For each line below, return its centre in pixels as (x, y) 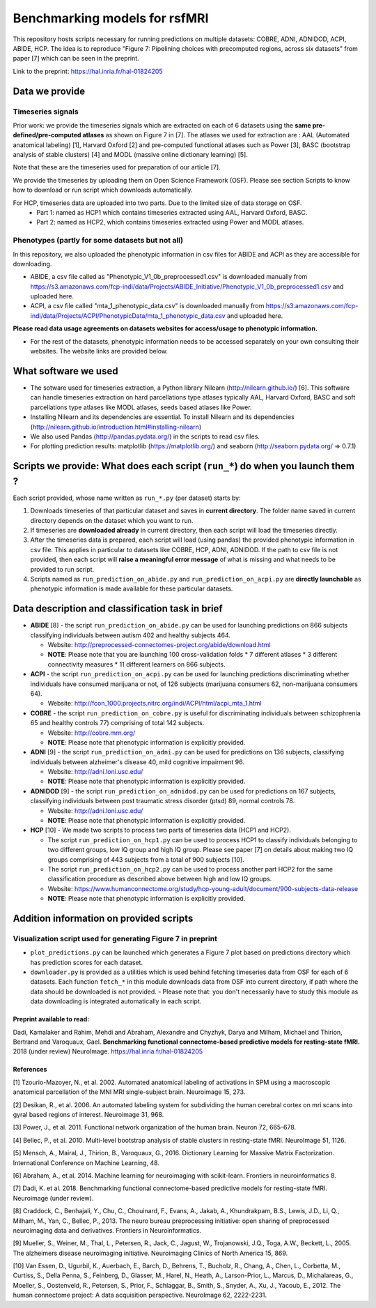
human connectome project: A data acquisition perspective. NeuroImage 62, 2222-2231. (140, 1295)
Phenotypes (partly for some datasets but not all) (98, 241)
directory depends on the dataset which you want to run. (112, 520)
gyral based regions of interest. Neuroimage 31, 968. (88, 1115)
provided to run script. (62, 569)
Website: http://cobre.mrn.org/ (92, 733)
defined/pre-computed (47, 135)
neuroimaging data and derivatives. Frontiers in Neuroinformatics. (107, 1230)
